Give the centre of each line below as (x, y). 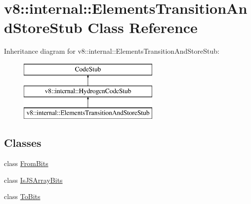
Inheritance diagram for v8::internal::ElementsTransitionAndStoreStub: (112, 51)
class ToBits (22, 196)
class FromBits (26, 163)
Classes (23, 143)
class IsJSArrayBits (33, 180)
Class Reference (143, 27)
